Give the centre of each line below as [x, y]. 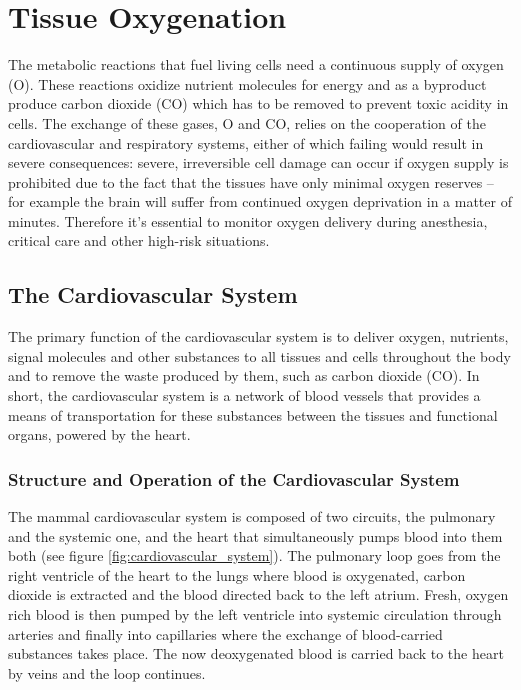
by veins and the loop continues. [107, 672]
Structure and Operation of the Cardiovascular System [234, 478]
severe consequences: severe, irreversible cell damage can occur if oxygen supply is [258, 162]
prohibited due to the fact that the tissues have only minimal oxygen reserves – [251, 181]
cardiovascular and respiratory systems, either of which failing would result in [246, 142]
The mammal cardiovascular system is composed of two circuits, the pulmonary [252, 516]
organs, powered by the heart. [99, 434]
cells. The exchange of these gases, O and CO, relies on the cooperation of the [247, 122]
